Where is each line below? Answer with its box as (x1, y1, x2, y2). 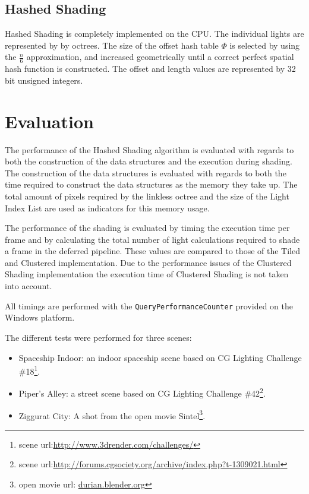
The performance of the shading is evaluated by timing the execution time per (5, 221, 290, 234)
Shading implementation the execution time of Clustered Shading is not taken (5, 268, 289, 280)
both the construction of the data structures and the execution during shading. (5, 155, 292, 167)
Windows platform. (5, 311, 75, 324)
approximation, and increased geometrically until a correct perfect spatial (26, 50, 294, 63)
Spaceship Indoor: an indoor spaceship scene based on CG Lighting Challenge (18, 351, 302, 363)
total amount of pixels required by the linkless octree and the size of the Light (5, 189, 289, 202)
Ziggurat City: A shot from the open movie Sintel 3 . (18, 407, 206, 422)
